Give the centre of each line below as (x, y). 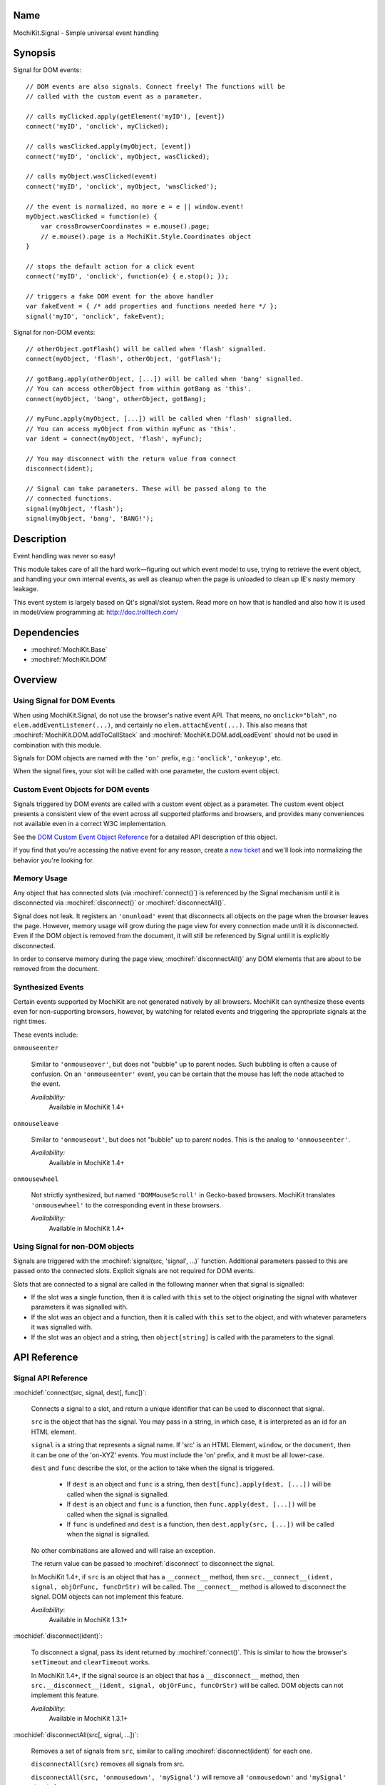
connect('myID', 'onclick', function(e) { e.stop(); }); (128, 276)
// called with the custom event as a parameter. (114, 97)
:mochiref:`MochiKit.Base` (69, 649)
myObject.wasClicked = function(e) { (92, 216)
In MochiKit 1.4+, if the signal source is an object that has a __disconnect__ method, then (165, 1675)
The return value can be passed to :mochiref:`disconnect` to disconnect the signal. (153, 1564)
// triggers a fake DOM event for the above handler (120, 297)
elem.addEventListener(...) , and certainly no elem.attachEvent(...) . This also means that (160, 725)
